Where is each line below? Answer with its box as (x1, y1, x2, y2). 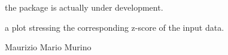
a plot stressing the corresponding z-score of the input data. (5, 21, 224, 33)
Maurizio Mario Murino (5, 41, 92, 53)
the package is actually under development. (5, 1, 163, 13)
